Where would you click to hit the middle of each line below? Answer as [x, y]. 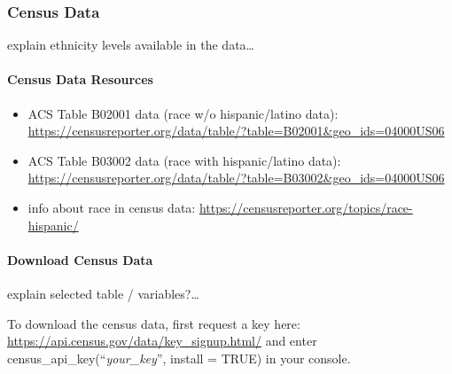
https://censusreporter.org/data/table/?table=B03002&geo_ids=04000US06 [236, 178]
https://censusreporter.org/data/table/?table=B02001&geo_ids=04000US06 [236, 131]
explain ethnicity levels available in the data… [131, 45]
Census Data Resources [80, 79]
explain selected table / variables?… [103, 293]
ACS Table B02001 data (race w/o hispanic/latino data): [183, 113]
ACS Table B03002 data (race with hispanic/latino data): [184, 160]
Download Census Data [80, 259]
